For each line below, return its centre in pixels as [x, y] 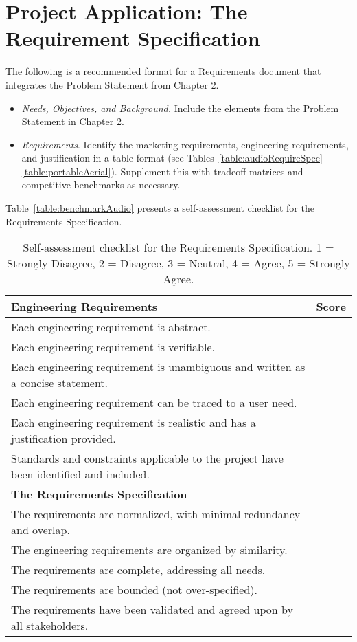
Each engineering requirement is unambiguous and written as [158, 367]
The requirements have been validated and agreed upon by [152, 610]
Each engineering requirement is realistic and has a [134, 423]
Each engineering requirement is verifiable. [113, 347]
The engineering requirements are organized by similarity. [149, 550]
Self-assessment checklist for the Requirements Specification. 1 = [178, 247]
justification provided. [64, 439]
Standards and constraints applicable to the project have [147, 458]
